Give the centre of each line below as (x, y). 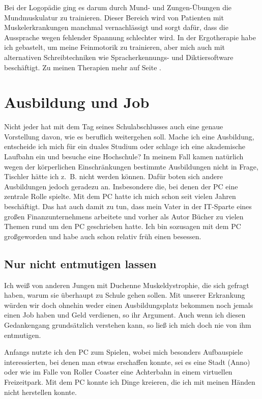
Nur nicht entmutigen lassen (80, 263)
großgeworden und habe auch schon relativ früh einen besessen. (103, 236)
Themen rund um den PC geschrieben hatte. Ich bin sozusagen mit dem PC (123, 226)
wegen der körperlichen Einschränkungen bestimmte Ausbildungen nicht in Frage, (131, 166)
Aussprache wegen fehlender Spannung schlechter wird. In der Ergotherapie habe (130, 37)
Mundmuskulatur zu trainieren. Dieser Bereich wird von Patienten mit (114, 17)
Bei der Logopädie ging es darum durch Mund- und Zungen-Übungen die (118, 7)
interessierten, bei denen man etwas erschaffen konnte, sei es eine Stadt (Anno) (127, 362)
